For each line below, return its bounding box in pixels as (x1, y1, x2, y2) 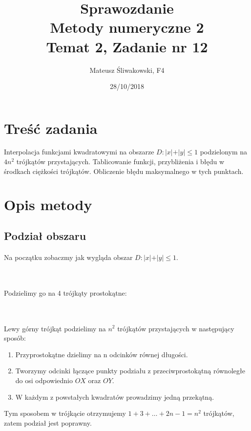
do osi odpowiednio (15, 375, 73, 385)
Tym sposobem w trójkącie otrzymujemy (4, 408, 126, 418)
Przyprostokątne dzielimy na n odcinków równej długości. (15, 349, 188, 359)
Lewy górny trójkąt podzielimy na (4, 323, 106, 333)
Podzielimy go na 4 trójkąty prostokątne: (4, 287, 127, 298)
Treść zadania (4, 118, 98, 138)
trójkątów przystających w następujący (117, 323, 234, 333)
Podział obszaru (4, 228, 86, 243)
